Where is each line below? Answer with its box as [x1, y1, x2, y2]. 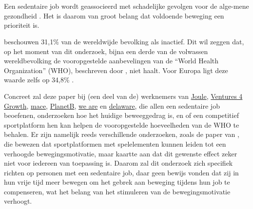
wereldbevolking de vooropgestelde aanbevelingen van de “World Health [4, 56, 219, 66]
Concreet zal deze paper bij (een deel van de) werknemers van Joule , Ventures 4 [4, 91, 243, 101]
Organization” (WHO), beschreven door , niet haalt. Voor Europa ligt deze [4, 65, 228, 75]
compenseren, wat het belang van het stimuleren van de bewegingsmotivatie [4, 186, 231, 196]
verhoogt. [4, 196, 32, 206]
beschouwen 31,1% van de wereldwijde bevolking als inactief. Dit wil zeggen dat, [4, 36, 244, 46]
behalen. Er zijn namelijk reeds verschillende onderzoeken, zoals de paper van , [4, 129, 239, 139]
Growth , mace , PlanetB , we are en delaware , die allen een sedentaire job [4, 100, 220, 111]
